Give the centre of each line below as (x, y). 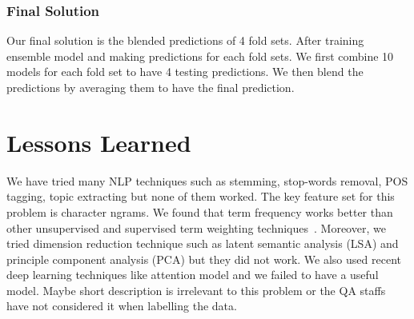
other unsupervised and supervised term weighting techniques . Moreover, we (196, 227)
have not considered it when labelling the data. (122, 306)
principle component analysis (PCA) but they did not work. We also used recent (204, 259)
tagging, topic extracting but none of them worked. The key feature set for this (201, 196)
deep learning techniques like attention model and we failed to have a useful (193, 275)
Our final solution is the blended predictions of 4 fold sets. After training (185, 40)
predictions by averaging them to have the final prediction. (151, 87)
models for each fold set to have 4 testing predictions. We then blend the (185, 72)
